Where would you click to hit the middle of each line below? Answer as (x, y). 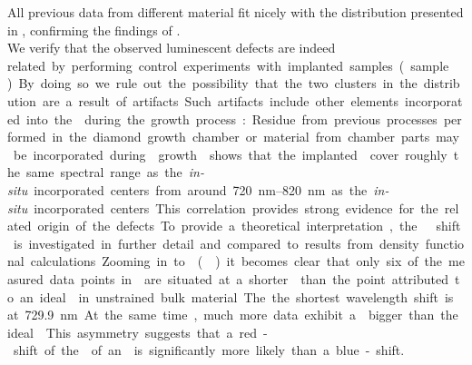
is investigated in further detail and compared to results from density (216, 243)
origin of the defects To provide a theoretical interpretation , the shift (249, 226)
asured (25, 278)
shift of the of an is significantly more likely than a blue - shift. (209, 350)
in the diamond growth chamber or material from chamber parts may (256, 137)
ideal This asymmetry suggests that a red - (138, 332)
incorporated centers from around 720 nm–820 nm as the (201, 189)
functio (445, 243)
